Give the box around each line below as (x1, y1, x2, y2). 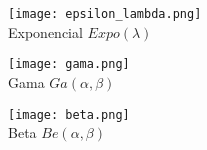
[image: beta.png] (8, 107, 130, 122)
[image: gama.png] (8, 57, 130, 72)
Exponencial (8, 21, 83, 42)
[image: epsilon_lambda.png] (8, 7, 202, 21)
